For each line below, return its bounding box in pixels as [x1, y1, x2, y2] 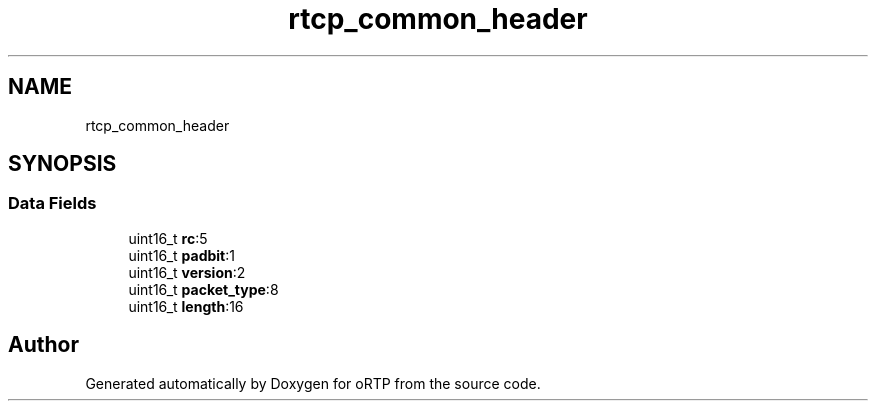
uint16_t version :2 [128, 263, 246, 281]
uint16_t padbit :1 [128, 246, 235, 264]
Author [8, 332, 79, 358]
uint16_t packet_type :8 [128, 280, 279, 298]
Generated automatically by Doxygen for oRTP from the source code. [85, 374, 541, 392]
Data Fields [8, 193, 97, 214]
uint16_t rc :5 [128, 229, 208, 247]
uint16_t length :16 [128, 297, 244, 315]
